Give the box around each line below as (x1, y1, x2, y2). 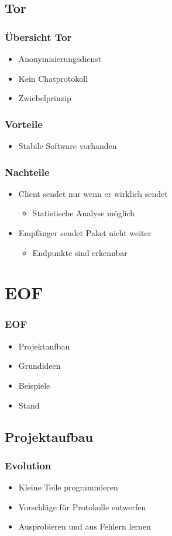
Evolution (5, 458, 51, 472)
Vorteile (5, 116, 43, 131)
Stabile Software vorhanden (18, 140, 117, 151)
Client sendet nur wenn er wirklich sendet (18, 187, 168, 199)
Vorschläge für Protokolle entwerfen (18, 500, 146, 513)
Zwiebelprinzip (18, 92, 71, 104)
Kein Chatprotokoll (18, 72, 88, 84)
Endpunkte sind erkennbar (32, 246, 128, 258)
